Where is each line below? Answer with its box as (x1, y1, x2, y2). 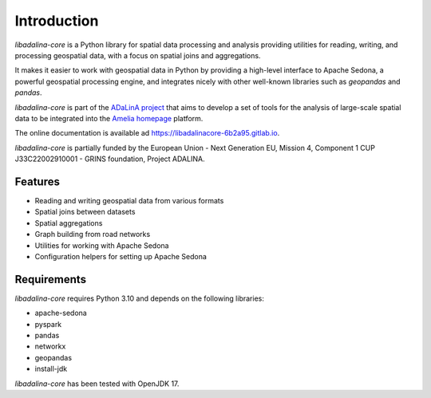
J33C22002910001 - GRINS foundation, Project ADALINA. (14, 154, 205, 164)
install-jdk (34, 364, 68, 374)
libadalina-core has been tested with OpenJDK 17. (14, 379, 180, 388)
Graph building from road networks (34, 230, 151, 239)
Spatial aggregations (34, 218, 103, 227)
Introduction (14, 12, 99, 30)
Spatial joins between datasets (34, 207, 136, 217)
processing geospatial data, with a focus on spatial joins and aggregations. (14, 50, 261, 60)
